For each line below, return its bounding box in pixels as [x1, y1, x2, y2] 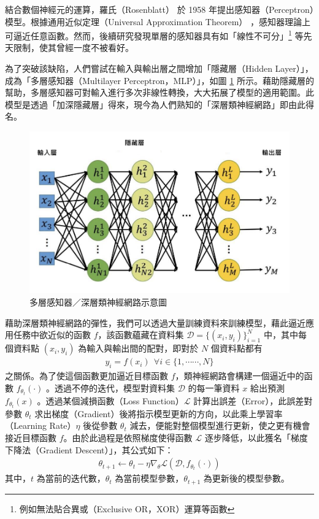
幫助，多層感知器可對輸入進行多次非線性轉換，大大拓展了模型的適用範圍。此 [5, 86, 314, 99]
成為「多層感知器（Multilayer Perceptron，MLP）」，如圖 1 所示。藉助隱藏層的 [5, 74, 314, 87]
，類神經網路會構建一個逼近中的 [175, 369, 304, 382]
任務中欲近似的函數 [13, 328, 91, 341]
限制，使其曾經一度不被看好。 [13, 41, 134, 54]
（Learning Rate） [5, 419, 76, 432]
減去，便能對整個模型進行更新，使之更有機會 [129, 419, 310, 432]
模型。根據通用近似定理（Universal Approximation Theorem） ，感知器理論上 [5, 15, 310, 28]
